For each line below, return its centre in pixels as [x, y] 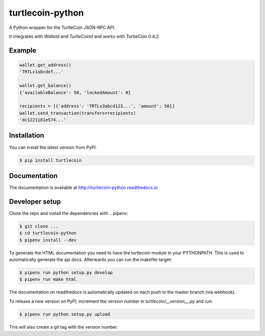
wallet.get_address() [45, 65]
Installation [26, 136]
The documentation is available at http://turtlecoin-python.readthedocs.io [83, 188]
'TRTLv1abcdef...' [41, 72]
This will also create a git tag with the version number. [64, 327]
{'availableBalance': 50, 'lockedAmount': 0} [75, 92]
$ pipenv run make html [48, 279]
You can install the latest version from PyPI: [53, 147]
